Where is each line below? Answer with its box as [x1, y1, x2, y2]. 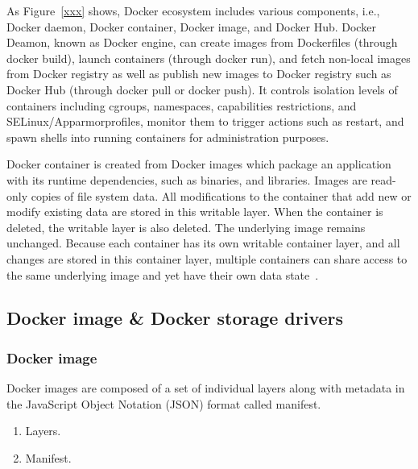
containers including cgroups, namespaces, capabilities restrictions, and [6, 97, 357, 114]
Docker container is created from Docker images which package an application [6, 156, 391, 172]
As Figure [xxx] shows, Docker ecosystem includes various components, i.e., [6, 2, 380, 19]
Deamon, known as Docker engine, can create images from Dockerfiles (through [6, 34, 398, 51]
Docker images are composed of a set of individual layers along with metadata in [6, 380, 405, 396]
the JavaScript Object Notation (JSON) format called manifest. [6, 395, 321, 412]
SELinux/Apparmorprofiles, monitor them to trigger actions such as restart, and [6, 113, 404, 130]
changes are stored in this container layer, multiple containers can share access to [6, 250, 408, 267]
